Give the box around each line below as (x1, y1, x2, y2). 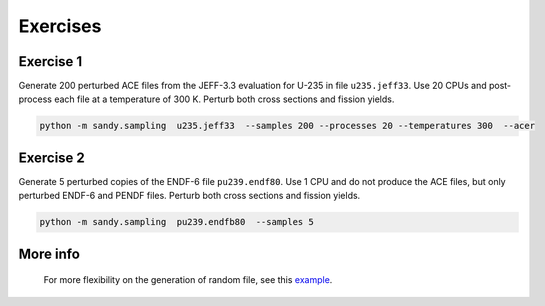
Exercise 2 (18, 149, 85, 166)
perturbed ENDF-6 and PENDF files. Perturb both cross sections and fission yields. (18, 190, 361, 202)
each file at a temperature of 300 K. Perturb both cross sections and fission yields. (53, 93, 395, 105)
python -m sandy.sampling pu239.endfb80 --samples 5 (39, 216, 314, 228)
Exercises (18, 15, 102, 37)
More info (18, 245, 80, 262)
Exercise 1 (18, 53, 83, 70)
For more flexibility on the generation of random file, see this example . (43, 274, 333, 286)
